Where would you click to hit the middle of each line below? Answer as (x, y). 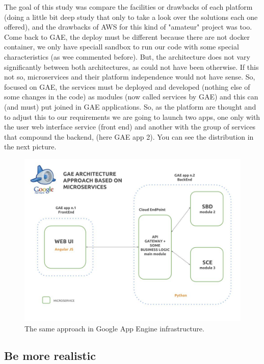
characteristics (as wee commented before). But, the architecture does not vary (127, 56)
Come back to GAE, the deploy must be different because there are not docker (127, 36)
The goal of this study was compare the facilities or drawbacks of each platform (128, 7)
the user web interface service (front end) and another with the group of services (130, 127)
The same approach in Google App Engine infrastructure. (114, 328)
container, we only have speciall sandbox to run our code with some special (122, 47)
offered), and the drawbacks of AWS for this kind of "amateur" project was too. (128, 27)
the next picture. (30, 147)
